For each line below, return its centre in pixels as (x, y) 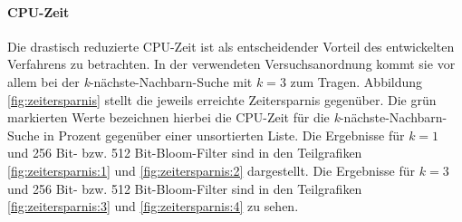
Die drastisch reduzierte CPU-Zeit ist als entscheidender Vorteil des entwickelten (231, 46)
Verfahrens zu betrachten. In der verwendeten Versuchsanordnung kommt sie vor (231, 64)
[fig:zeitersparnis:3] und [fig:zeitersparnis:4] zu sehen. (153, 206)
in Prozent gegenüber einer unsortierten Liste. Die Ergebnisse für (224, 135)
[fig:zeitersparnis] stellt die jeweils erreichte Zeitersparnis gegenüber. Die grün (222, 99)
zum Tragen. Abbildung (356, 81)
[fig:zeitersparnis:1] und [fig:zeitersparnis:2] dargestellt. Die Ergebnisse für (212, 170)
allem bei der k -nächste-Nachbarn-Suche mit (130, 81)
